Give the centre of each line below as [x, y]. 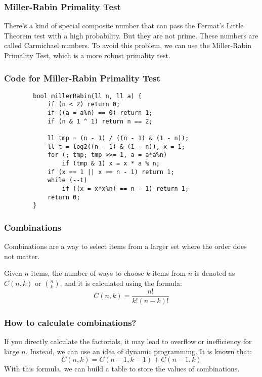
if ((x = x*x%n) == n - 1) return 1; [125, 189]
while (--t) [67, 180]
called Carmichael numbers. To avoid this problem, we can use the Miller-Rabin [128, 45]
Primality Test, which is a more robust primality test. [87, 55]
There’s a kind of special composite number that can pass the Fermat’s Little [124, 26]
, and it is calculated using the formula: [121, 283]
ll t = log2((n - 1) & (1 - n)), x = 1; [116, 146]
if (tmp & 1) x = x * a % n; [111, 164]
